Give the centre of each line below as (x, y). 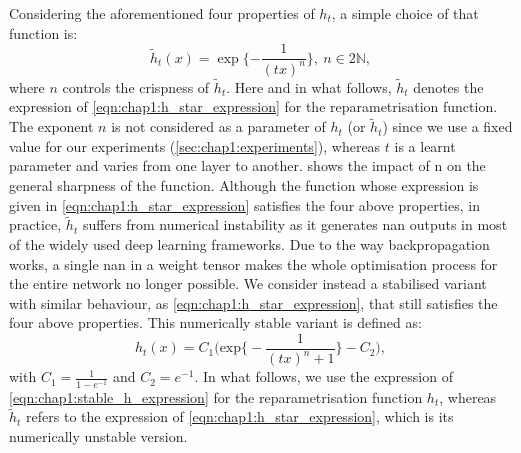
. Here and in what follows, (309, 86)
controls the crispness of (136, 86)
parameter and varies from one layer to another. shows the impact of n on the (247, 165)
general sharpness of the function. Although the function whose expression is (244, 185)
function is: (43, 32)
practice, (35, 224)
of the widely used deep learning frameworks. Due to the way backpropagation (249, 244)
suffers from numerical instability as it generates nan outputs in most (295, 224)
